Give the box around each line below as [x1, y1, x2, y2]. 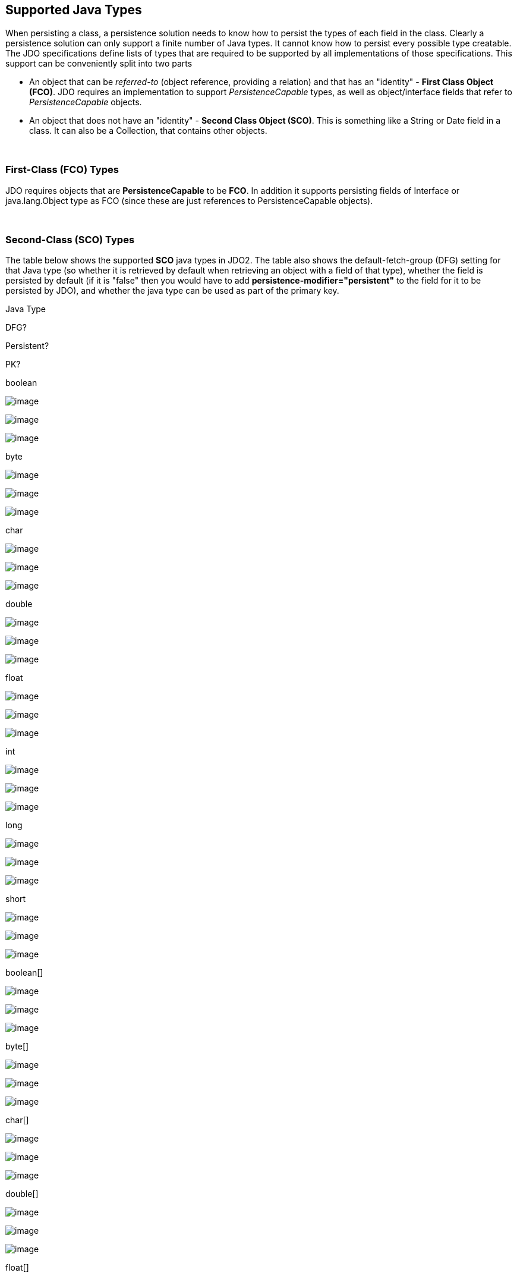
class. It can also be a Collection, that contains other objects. [29, 125, 267, 136]
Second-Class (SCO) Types [5, 233, 135, 246]
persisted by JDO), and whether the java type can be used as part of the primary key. [5, 285, 339, 296]
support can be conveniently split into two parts [5, 58, 193, 68]
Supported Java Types [5, 2, 142, 18]
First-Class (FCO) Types [5, 164, 119, 176]
